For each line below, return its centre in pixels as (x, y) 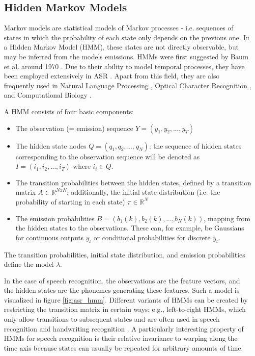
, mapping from (227, 218)
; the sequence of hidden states (195, 145)
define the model (29, 264)
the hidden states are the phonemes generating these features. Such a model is (122, 290)
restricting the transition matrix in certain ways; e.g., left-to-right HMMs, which (125, 309)
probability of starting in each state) (70, 201)
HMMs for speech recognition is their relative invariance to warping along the (121, 338)
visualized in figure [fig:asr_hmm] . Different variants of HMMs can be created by (126, 299)
